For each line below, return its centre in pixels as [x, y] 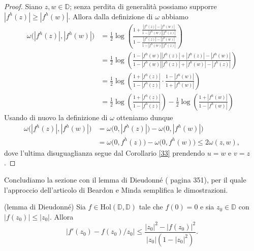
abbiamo [175, 16]
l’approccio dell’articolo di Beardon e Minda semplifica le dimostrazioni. [116, 189]
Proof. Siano [23, 6]
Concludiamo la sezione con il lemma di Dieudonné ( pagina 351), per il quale [125, 180]
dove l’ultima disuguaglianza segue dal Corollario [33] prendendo [105, 152]
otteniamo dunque [145, 117]
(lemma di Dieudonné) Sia [45, 207]
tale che [151, 207]
